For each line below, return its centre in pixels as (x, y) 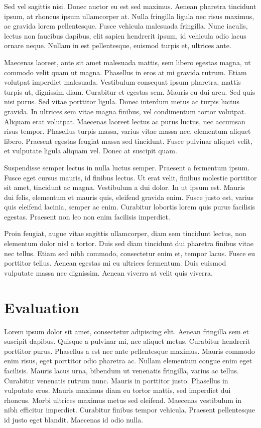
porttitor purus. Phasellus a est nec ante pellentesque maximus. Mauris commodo (129, 351)
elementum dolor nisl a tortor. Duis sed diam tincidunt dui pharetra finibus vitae (129, 243)
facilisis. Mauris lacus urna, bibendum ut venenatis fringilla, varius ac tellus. (121, 370)
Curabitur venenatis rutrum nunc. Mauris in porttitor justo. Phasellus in (116, 380)
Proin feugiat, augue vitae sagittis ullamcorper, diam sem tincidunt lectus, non (125, 233)
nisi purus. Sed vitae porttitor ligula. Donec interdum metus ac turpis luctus (122, 101)
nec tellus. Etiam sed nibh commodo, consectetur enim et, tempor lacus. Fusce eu (130, 253)
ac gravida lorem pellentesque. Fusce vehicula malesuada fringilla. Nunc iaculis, (126, 26)
